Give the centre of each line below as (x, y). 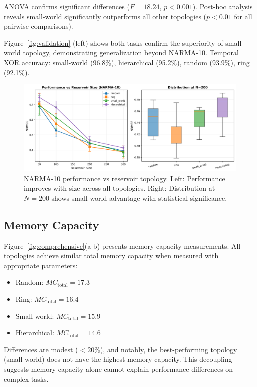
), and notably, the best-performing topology (169, 349)
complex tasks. (26, 378)
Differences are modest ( (41, 349)
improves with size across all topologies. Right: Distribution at (120, 188)
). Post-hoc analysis (223, 6)
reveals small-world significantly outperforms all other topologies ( (105, 16)
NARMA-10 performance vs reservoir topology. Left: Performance (125, 178)
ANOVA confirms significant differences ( (67, 6)
